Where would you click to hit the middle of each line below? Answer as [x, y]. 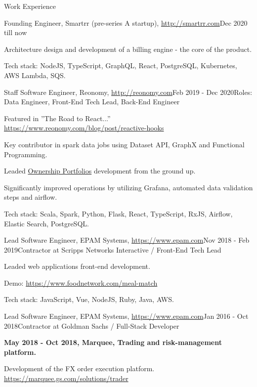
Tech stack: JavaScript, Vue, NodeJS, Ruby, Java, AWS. [89, 299]
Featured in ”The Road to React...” [57, 118]
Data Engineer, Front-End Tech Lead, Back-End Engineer [92, 102]
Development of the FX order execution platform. [79, 368]
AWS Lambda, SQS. [35, 75]
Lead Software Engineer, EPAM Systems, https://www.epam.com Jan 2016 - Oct [126, 316]
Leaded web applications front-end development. [77, 266]
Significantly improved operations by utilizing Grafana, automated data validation [128, 187]
